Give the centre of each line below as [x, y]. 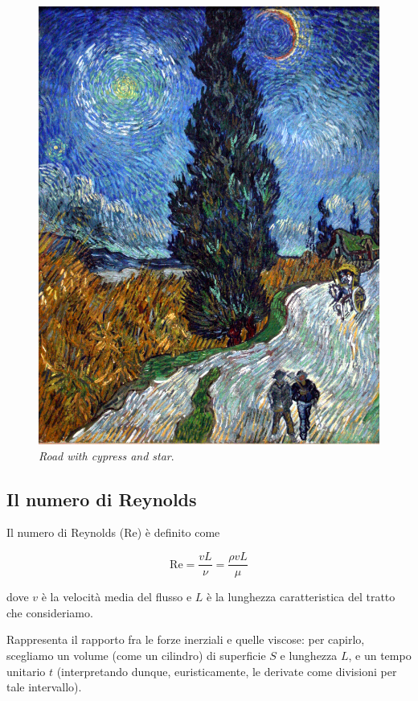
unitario [26, 671]
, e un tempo [380, 655]
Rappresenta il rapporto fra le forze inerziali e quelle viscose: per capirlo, [186, 639]
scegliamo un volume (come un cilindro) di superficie [136, 655]
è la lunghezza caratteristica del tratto [301, 597]
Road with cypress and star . [107, 455]
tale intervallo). [44, 687]
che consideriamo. [50, 612]
